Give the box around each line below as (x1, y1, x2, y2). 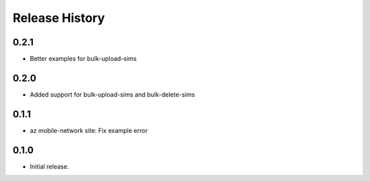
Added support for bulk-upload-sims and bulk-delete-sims (29, 90, 195, 99)
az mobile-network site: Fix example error (29, 126, 148, 134)
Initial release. (29, 162, 69, 171)
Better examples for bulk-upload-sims (29, 55, 137, 63)
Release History (12, 10, 106, 25)
